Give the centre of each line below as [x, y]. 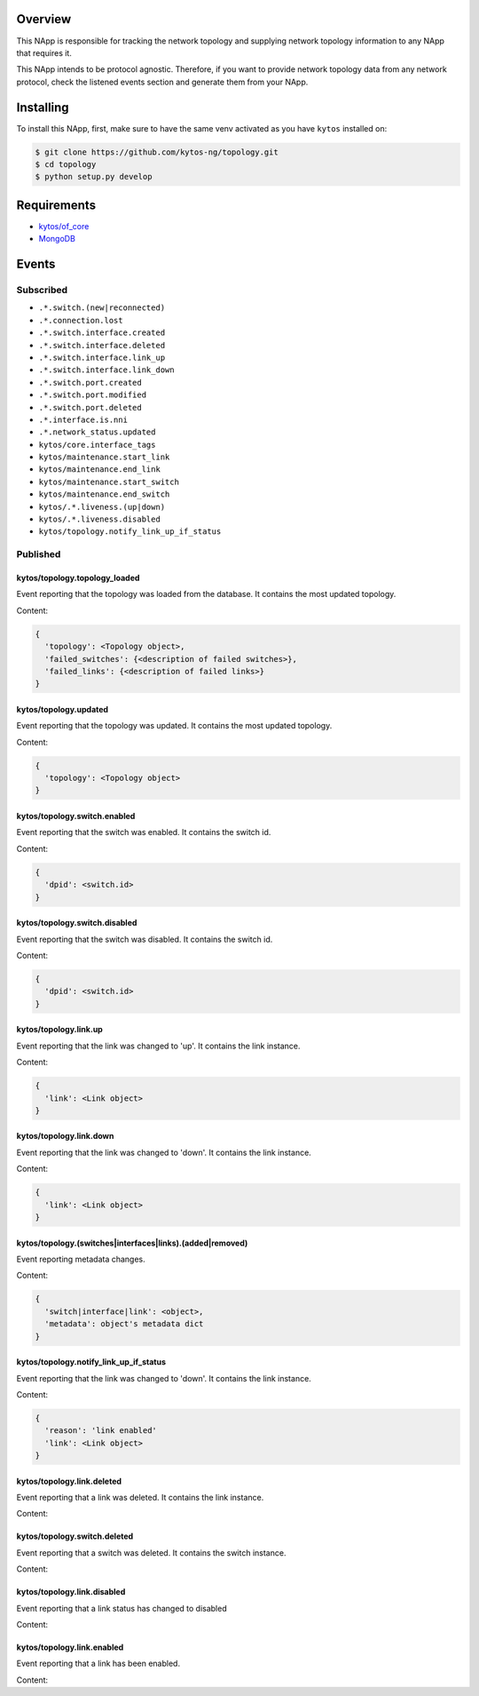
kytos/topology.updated [63, 709]
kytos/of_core [64, 226]
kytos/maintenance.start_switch [109, 482]
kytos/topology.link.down [65, 1136]
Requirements [56, 205]
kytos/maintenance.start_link [104, 457]
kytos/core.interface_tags [97, 445]
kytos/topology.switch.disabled [77, 923]
